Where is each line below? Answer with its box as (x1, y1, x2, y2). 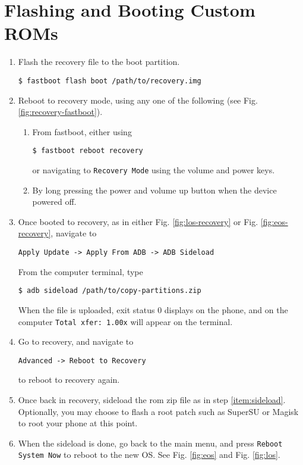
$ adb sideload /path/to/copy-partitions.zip (18, 286, 201, 295)
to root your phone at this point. (18, 417, 138, 429)
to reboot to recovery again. (18, 373, 120, 386)
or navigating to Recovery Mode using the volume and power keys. (32, 164, 275, 176)
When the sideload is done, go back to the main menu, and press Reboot (18, 436, 283, 449)
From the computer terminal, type (18, 265, 143, 277)
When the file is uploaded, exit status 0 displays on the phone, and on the (18, 303, 288, 316)
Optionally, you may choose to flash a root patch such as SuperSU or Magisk (18, 405, 299, 417)
